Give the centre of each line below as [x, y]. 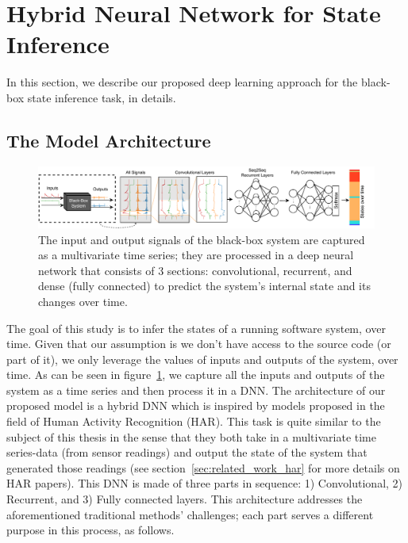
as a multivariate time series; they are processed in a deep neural [196, 255]
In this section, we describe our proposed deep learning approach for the [182, 82]
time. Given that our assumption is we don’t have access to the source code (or [199, 344]
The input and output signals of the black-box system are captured [202, 239]
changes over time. [83, 301]
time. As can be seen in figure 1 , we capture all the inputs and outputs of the [196, 375]
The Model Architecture [109, 140]
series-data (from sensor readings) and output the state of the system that [187, 452]
